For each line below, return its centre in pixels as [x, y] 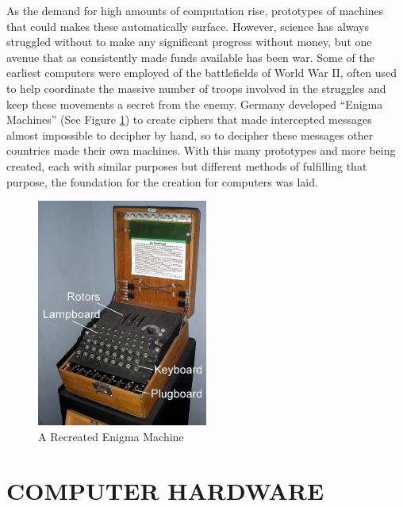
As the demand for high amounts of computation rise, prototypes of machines [195, 10]
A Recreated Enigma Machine [111, 436]
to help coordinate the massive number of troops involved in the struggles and [196, 88]
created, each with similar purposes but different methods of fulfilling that [187, 165]
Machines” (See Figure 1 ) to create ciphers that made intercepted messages [189, 119]
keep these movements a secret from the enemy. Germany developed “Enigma [195, 104]
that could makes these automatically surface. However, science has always [188, 26]
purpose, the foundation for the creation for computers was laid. [162, 181]
